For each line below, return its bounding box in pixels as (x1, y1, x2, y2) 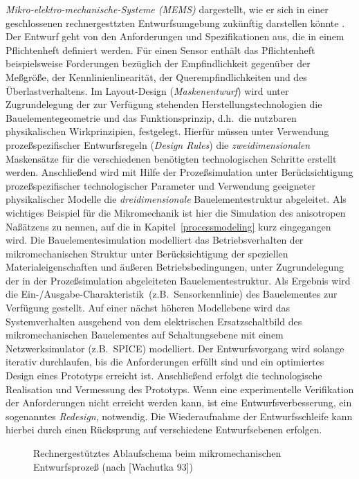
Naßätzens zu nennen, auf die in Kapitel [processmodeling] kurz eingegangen (6, 219, 331, 233)
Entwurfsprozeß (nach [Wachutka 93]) (33, 459, 193, 473)
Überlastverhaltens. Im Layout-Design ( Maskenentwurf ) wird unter (6, 83, 289, 98)
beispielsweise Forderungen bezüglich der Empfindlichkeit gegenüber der (6, 56, 311, 71)
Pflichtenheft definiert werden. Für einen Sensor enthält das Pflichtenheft (6, 42, 315, 57)
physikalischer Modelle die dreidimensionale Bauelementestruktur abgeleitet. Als (6, 192, 347, 206)
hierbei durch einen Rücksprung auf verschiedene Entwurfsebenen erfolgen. (6, 422, 322, 437)
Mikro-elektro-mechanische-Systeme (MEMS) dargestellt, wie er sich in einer (6, 2, 329, 16)
